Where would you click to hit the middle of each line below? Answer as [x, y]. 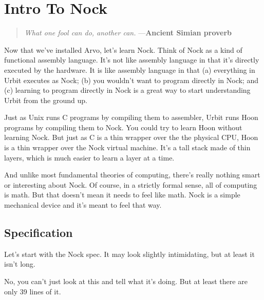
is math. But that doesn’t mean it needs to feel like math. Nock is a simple [122, 195]
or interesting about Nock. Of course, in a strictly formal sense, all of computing [131, 184]
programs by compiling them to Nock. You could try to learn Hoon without [123, 127]
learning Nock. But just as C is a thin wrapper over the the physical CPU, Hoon [131, 137]
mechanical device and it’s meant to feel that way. [83, 205]
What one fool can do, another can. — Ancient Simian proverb [128, 33]
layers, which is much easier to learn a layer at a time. [89, 157]
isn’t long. [20, 264]
